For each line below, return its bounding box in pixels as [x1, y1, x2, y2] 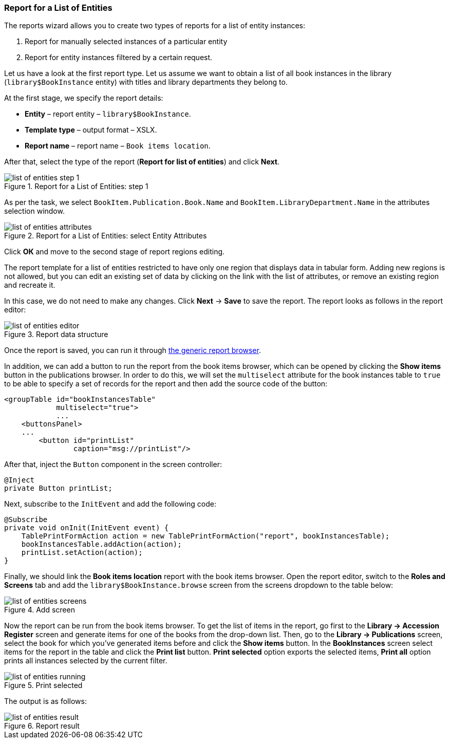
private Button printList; [4, 484, 113, 493]
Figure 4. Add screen [4, 605, 75, 615]
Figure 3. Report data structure [4, 330, 108, 339]
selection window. [4, 207, 65, 216]
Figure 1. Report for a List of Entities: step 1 [4, 182, 148, 191]
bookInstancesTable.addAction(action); [21, 540, 182, 549]
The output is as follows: [4, 697, 87, 706]
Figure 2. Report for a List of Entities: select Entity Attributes [4, 231, 207, 240]
